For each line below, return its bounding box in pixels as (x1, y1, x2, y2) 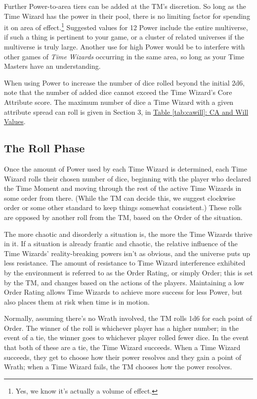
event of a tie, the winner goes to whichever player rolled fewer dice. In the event (4, 332, 249, 343)
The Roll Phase (4, 140, 85, 156)
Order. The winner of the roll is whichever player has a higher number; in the (4, 322, 239, 333)
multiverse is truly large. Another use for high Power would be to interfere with (4, 42, 245, 52)
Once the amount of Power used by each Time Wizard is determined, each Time (4, 163, 247, 174)
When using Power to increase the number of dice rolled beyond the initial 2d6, (4, 77, 245, 88)
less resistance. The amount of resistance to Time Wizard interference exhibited (4, 258, 246, 268)
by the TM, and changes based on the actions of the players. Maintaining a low (4, 277, 245, 287)
